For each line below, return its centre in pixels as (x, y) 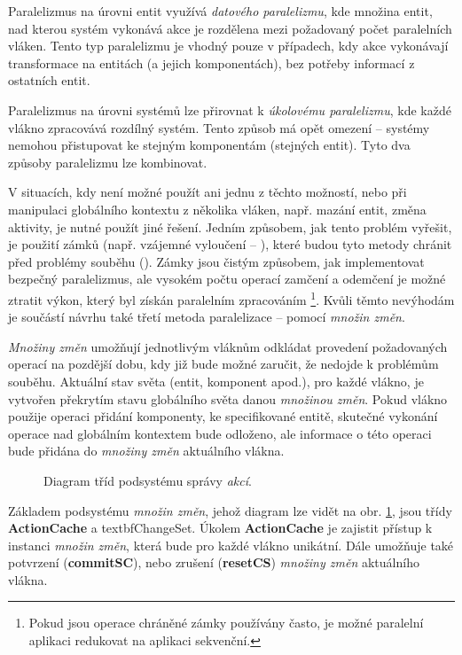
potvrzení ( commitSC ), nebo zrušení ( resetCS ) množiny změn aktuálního (214, 562)
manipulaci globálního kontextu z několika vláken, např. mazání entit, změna (217, 209)
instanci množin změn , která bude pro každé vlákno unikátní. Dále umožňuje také (231, 545)
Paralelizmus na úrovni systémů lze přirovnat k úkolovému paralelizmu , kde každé (230, 109)
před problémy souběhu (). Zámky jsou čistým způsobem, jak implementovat (216, 261)
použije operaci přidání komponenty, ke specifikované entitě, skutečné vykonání (223, 416)
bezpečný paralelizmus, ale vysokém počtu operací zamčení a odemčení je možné (227, 279)
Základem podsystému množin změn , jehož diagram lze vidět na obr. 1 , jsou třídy (230, 510)
